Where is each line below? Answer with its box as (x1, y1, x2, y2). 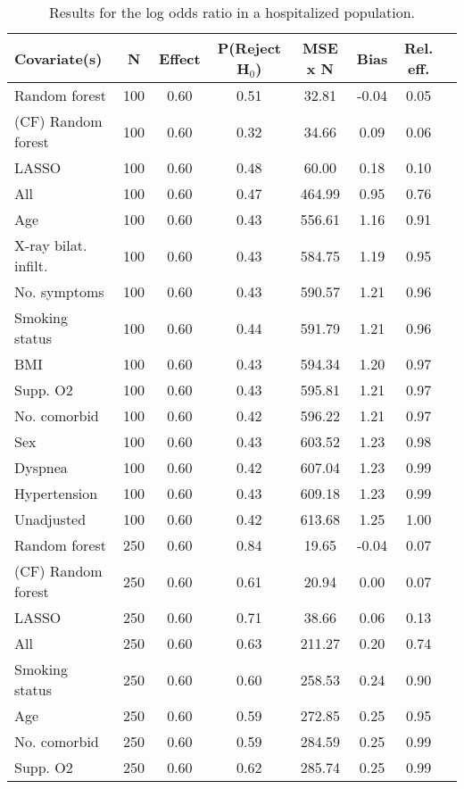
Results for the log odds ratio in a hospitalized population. (48, 2, 416, 22)
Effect (159, 47, 201, 69)
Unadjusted (14, 509, 87, 529)
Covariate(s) (14, 47, 103, 69)
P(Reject (217, 37, 281, 58)
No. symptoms (14, 281, 104, 302)
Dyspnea (14, 457, 68, 478)
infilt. (14, 255, 48, 276)
